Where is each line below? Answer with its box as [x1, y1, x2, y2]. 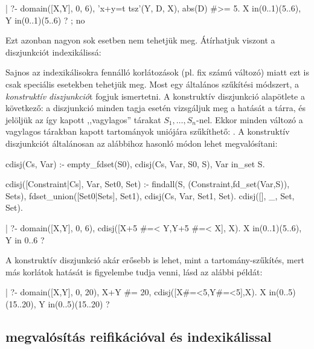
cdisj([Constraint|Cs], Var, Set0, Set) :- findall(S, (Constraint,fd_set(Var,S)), [5, 178, 290, 190]
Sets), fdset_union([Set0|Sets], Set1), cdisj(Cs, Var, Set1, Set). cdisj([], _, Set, [5, 189, 295, 202]
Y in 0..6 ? [5, 233, 45, 246]
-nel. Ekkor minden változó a [196, 113, 303, 126]
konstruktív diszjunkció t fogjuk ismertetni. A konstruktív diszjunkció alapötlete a [5, 89, 305, 102]
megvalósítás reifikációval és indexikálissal [5, 327, 272, 345]
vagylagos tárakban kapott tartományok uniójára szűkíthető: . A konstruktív [5, 125, 290, 138]
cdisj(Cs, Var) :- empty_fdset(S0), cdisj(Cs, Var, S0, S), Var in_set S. [5, 157, 265, 170]
